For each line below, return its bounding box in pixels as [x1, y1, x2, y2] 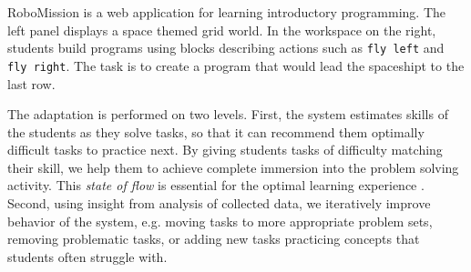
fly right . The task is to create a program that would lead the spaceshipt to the [7, 55, 465, 75]
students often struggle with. [7, 247, 168, 266]
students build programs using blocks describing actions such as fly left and [7, 38, 445, 57]
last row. [7, 74, 56, 93]
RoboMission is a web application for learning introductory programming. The [7, 3, 445, 21]
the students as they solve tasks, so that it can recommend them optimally [7, 122, 425, 141]
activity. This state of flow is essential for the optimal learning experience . [7, 176, 425, 195]
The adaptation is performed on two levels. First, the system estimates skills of [7, 105, 448, 124]
